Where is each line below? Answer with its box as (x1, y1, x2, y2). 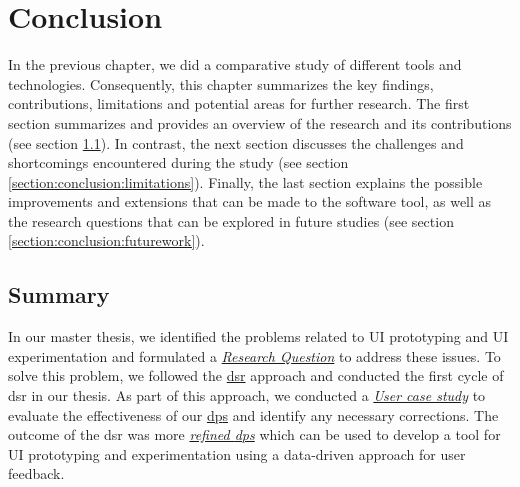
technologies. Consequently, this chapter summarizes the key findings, (8, 73, 434, 94)
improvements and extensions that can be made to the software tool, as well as (8, 191, 492, 212)
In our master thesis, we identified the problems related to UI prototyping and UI (8, 326, 509, 347)
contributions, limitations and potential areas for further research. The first (8, 93, 470, 114)
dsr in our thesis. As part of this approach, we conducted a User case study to (8, 385, 486, 406)
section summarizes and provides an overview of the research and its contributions (8, 112, 512, 133)
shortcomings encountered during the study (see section (8, 152, 349, 173)
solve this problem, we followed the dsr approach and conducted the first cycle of (8, 365, 504, 386)
